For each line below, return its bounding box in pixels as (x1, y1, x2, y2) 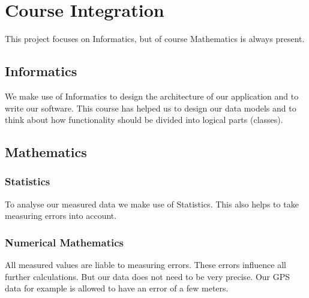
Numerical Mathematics (5, 234, 124, 249)
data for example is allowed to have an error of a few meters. (5, 282, 229, 294)
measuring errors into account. (5, 209, 117, 222)
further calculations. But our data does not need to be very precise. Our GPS (5, 270, 290, 282)
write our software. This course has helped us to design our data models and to (5, 101, 296, 114)
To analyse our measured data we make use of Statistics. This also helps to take (5, 197, 299, 210)
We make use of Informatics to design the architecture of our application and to (5, 89, 299, 102)
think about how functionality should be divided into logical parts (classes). (5, 113, 283, 126)
